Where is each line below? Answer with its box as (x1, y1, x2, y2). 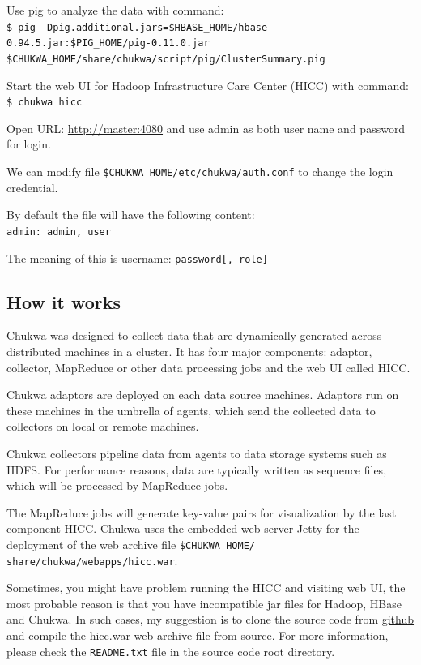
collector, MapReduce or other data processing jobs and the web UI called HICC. (6, 358, 410, 375)
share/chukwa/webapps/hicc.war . (6, 551, 178, 568)
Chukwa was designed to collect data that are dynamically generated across (6, 327, 382, 344)
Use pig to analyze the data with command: (6, 2, 224, 18)
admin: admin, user (6, 225, 111, 238)
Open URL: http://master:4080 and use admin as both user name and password (6, 119, 406, 136)
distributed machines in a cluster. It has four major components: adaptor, (6, 342, 372, 359)
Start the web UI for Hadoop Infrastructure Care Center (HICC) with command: (6, 76, 409, 93)
